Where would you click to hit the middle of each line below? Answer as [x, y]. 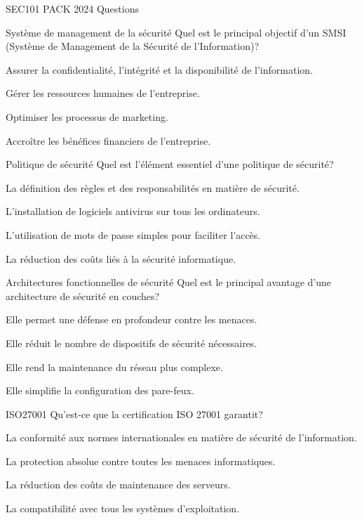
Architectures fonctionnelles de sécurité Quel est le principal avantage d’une [169, 282]
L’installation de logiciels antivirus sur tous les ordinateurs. [133, 211]
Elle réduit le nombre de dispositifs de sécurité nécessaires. [132, 343]
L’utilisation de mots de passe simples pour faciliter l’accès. [133, 234]
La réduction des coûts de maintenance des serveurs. [118, 485]
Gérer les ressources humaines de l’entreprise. [103, 93]
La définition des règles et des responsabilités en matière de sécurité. [153, 187]
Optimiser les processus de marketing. [87, 116]
